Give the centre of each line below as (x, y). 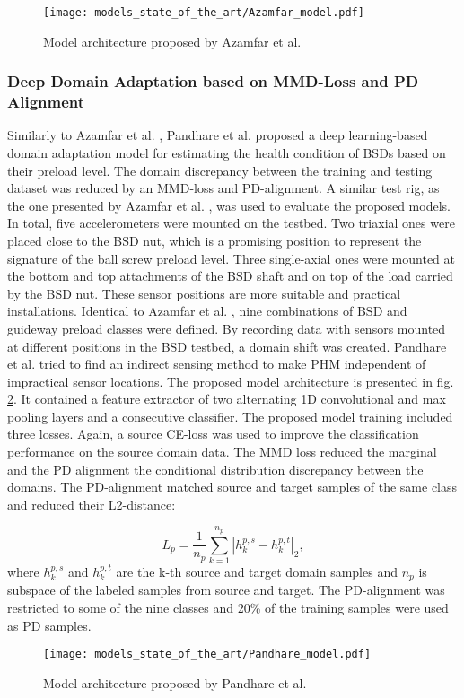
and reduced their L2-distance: (92, 504)
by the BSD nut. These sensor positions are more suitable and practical (204, 293)
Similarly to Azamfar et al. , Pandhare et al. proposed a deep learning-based (218, 135)
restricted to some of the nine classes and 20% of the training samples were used (228, 608)
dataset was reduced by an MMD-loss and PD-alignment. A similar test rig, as (223, 188)
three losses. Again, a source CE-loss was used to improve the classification (213, 434)
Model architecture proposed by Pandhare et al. (175, 682)
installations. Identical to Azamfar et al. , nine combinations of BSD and (207, 311)
